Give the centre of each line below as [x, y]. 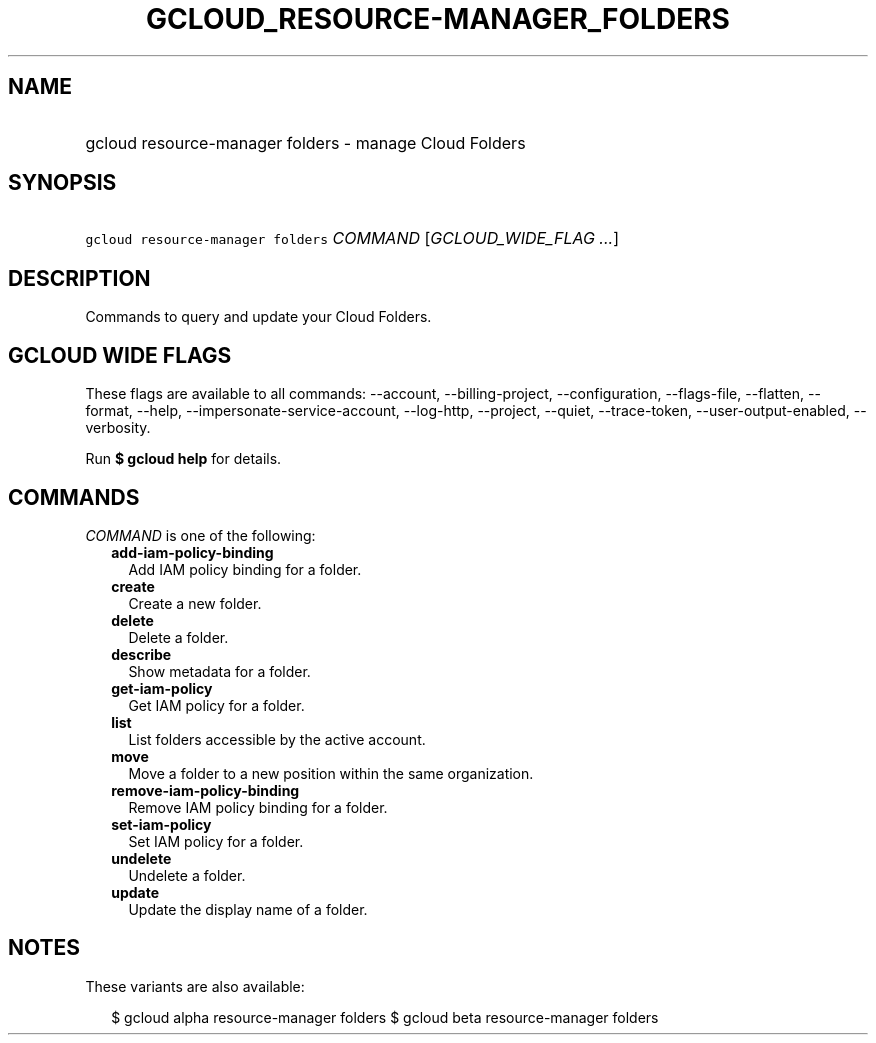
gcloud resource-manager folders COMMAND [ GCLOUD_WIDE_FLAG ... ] [352, 238]
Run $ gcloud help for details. [183, 459]
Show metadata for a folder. [219, 671]
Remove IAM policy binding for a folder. [258, 807]
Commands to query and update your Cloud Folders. [258, 317]
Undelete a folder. [187, 875]
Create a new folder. [195, 603]
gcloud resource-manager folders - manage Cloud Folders [305, 142]
